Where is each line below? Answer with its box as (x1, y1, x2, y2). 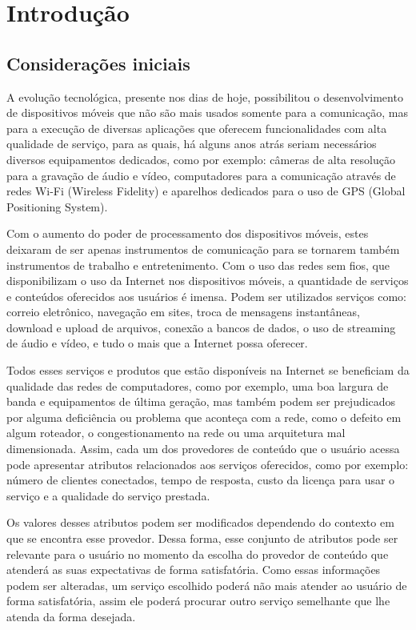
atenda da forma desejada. (6, 608, 136, 624)
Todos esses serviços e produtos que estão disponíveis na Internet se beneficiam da (6, 362, 410, 379)
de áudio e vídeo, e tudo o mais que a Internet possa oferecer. (6, 335, 308, 351)
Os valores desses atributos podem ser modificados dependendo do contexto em (6, 514, 394, 531)
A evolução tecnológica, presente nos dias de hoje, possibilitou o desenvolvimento (6, 88, 403, 105)
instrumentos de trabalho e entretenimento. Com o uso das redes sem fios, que (6, 256, 390, 273)
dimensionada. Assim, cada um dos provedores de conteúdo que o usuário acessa (6, 440, 400, 457)
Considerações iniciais (6, 50, 190, 75)
